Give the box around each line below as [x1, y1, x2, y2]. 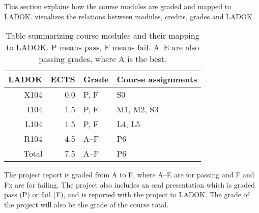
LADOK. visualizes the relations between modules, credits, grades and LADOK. [4, 11, 254, 21]
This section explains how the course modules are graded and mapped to [4, 1, 232, 11]
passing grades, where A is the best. [39, 53, 167, 65]
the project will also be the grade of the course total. [4, 199, 169, 209]
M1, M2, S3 [117, 103, 159, 115]
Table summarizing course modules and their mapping [6, 29, 199, 42]
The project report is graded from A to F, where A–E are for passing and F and [4, 169, 254, 180]
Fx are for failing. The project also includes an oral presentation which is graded [4, 179, 255, 190]
